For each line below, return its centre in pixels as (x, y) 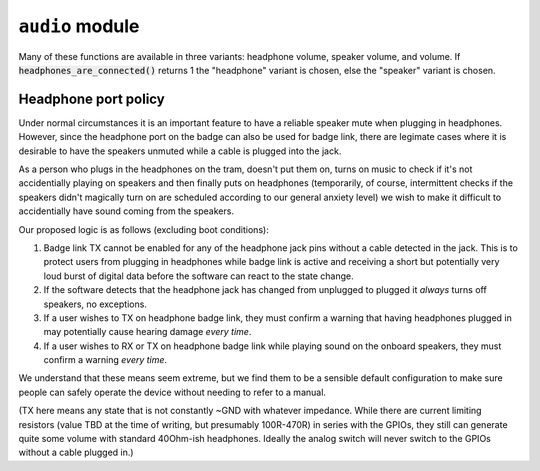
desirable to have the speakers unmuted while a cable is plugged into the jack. (180, 151)
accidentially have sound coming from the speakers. (126, 211)
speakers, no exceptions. (95, 304)
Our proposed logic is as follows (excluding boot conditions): (143, 229)
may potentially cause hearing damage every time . (147, 332)
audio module (79, 26)
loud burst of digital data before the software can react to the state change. (198, 276)
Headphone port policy (91, 98)
